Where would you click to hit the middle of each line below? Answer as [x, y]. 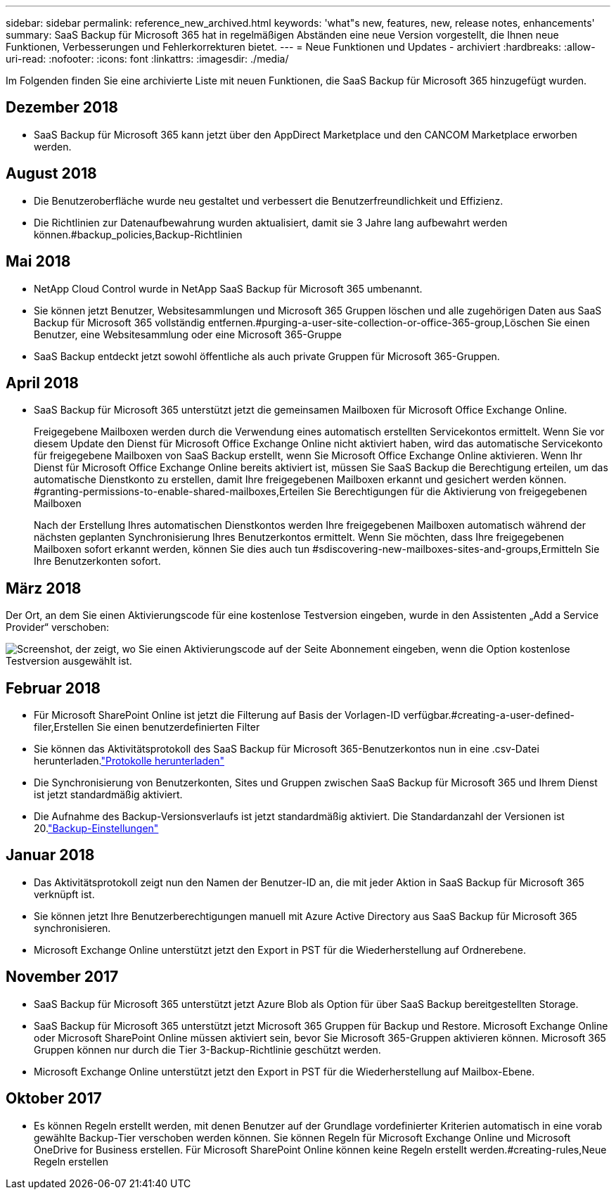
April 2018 [43, 383]
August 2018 [51, 174]
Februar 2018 [53, 688]
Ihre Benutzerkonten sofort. [97, 561]
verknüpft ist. [64, 894]
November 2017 [62, 977]
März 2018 [44, 588]
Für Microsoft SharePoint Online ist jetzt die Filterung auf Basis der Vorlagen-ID [217, 715]
